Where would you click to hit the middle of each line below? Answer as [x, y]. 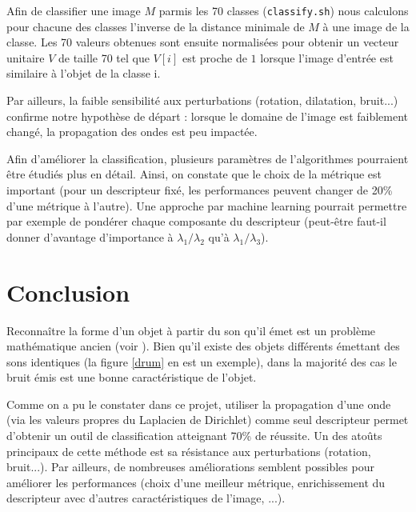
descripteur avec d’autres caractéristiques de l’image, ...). [146, 498]
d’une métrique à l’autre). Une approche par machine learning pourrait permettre [207, 205]
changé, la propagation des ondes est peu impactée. [132, 132]
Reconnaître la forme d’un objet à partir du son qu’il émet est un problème [191, 330]
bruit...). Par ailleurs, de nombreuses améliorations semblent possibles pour [190, 467]
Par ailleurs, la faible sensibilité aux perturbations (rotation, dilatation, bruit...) [202, 100]
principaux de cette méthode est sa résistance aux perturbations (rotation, [189, 451]
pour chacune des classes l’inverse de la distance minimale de [156, 26]
